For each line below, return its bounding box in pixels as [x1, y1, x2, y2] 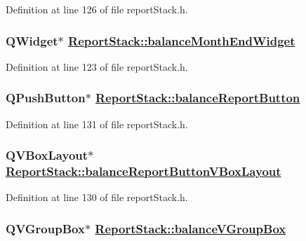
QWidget [6, 32, 58, 49]
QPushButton [6, 89, 86, 106]
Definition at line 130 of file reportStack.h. [6, 190, 188, 205]
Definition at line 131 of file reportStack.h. [6, 116, 188, 131]
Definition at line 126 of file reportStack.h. [6, 2, 188, 16]
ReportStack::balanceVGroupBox [95, 219, 286, 237]
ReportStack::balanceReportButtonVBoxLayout [6, 163, 281, 180]
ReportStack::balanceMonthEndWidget [68, 32, 295, 49]
